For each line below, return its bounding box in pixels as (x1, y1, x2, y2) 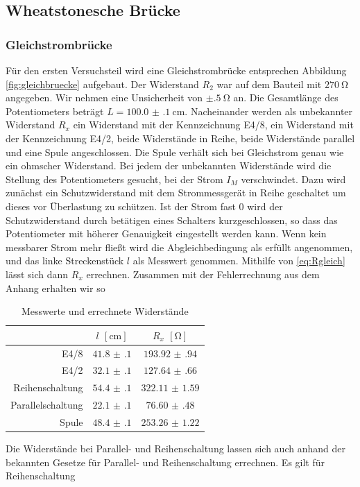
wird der (247, 198, 283, 213)
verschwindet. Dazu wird (241, 171, 346, 186)
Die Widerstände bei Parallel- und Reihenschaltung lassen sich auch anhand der (6, 441, 345, 455)
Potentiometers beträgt (6, 103, 104, 118)
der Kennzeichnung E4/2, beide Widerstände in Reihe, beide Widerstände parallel (6, 130, 355, 145)
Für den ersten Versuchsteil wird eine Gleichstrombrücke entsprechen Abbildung (6, 63, 347, 77)
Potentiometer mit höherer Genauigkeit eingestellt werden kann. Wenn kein (6, 226, 327, 241)
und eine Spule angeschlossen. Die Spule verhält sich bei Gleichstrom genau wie (6, 144, 344, 159)
